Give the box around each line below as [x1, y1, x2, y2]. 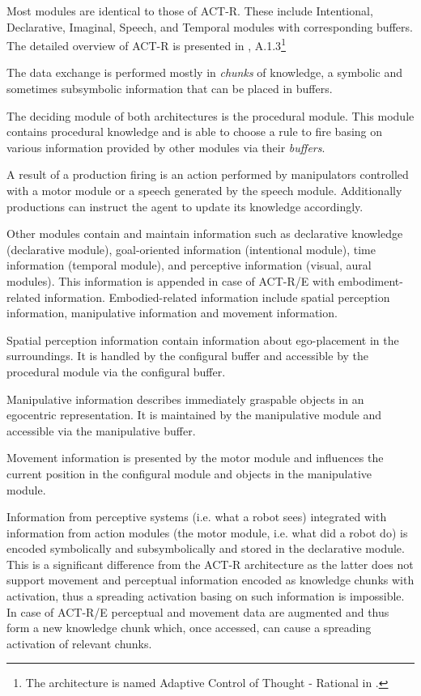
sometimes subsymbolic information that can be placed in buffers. [6, 80, 333, 97]
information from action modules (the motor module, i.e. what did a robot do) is [6, 524, 408, 541]
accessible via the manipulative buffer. [6, 422, 196, 439]
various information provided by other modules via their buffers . [6, 138, 325, 155]
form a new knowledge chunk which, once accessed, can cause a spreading [6, 619, 372, 636]
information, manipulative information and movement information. [6, 304, 338, 321]
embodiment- [338, 272, 403, 289]
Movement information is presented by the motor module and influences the [6, 449, 384, 466]
